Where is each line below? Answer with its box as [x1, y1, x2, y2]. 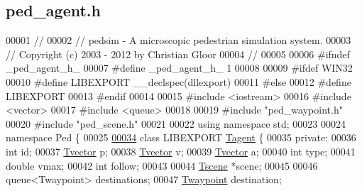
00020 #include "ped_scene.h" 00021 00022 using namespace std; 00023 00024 [6, 116, 346, 131]
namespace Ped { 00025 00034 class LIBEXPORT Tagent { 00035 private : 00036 [6, 130, 356, 145]
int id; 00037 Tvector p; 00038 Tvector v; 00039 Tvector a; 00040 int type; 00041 [6, 143, 356, 158]
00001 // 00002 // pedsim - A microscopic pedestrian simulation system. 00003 [6, 33, 351, 48]
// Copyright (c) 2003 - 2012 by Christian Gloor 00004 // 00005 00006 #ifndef [6, 46, 350, 61]
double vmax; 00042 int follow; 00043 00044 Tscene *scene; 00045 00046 [6, 158, 318, 173]
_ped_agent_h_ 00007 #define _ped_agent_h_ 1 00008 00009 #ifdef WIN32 [6, 60, 353, 75]
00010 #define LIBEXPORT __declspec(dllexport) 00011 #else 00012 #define [6, 74, 351, 89]
